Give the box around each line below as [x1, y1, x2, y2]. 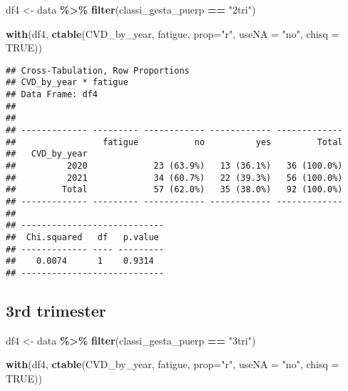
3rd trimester [6, 299, 106, 321]
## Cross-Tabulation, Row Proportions [6, 65, 190, 76]
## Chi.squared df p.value [6, 232, 159, 242]
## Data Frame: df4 [6, 89, 98, 100]
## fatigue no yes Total [6, 137, 343, 147]
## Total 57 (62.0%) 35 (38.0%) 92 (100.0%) [6, 184, 343, 195]
